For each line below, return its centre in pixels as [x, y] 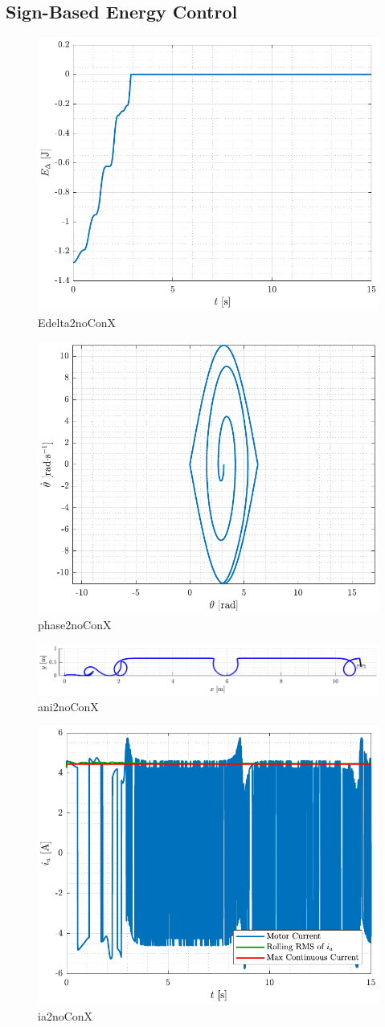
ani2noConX [68, 706]
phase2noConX [75, 625]
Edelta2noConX [77, 322]
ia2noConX [66, 1015]
